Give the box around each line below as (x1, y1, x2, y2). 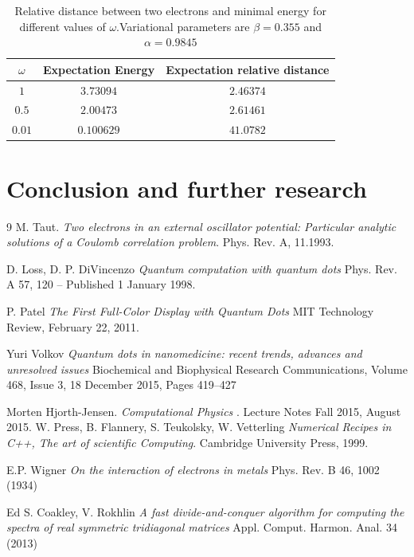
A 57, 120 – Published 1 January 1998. (6, 276, 196, 292)
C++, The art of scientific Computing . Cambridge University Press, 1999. (6, 434, 369, 451)
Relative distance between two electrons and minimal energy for (14, 2, 326, 18)
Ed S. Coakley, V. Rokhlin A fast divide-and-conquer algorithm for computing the (6, 503, 404, 520)
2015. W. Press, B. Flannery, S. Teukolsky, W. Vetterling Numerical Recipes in (6, 418, 392, 435)
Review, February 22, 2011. (6, 318, 139, 335)
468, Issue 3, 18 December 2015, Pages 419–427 (6, 376, 236, 393)
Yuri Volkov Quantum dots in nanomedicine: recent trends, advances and (6, 345, 362, 362)
